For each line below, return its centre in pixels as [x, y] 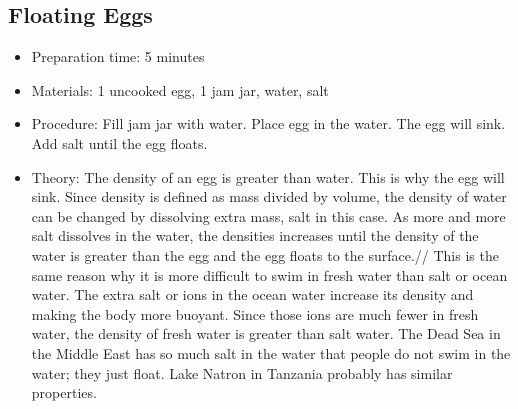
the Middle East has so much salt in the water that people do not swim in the [271, 352]
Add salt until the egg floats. [119, 142]
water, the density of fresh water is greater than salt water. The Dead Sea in [266, 333]
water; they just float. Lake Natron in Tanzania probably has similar [242, 372]
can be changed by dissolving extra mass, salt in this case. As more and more [268, 215]
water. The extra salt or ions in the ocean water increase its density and [252, 294]
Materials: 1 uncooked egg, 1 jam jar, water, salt [180, 89]
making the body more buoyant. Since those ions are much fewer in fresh [255, 313]
